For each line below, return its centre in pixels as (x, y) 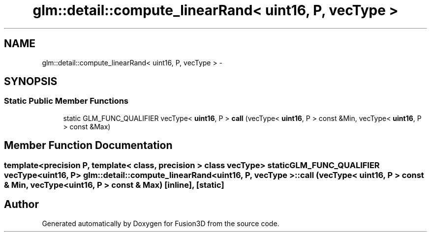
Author (21, 205)
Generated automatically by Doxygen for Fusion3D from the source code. (161, 223)
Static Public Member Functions (66, 101)
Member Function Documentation (88, 146)
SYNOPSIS (31, 82)
